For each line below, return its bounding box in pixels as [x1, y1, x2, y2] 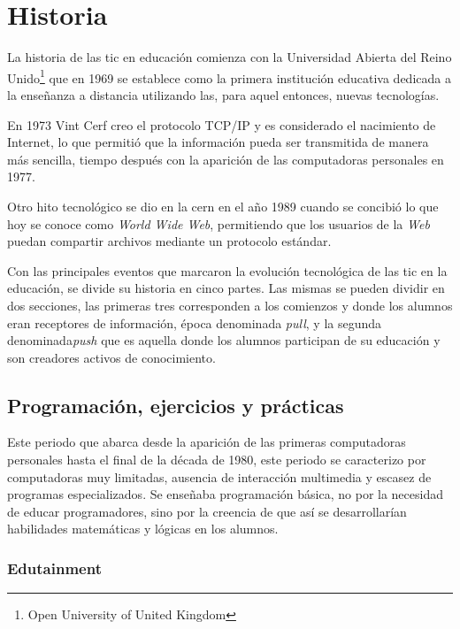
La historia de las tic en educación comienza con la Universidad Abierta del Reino [7, 48, 452, 66]
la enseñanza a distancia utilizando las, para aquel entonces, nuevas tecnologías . [7, 85, 440, 104]
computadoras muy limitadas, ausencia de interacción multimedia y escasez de [7, 467, 432, 486]
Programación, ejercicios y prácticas [7, 391, 344, 418]
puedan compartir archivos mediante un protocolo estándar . [7, 232, 332, 250]
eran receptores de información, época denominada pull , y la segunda [7, 313, 382, 332]
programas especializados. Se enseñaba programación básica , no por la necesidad [7, 485, 443, 503]
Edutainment [7, 556, 102, 579]
